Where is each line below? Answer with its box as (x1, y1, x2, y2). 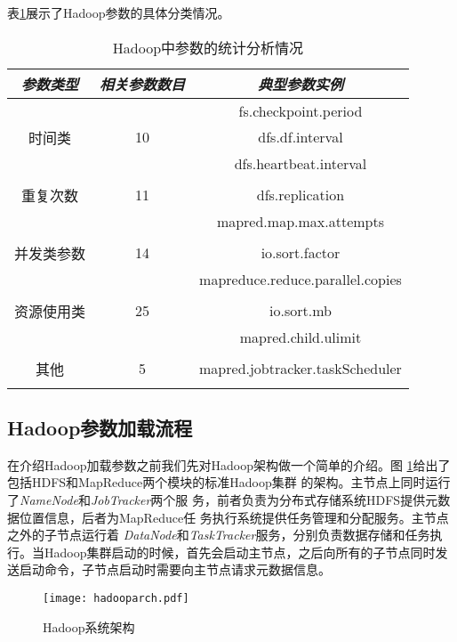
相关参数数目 (100, 73, 186, 94)
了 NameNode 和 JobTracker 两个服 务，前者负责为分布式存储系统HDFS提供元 (7, 490, 438, 508)
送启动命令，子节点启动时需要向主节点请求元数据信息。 (7, 560, 331, 579)
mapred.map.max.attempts (216, 210, 385, 232)
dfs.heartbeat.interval (234, 152, 367, 174)
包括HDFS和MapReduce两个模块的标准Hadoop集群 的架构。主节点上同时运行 (7, 473, 451, 492)
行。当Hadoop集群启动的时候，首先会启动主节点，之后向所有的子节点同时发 (7, 542, 448, 561)
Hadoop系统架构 (43, 617, 135, 636)
